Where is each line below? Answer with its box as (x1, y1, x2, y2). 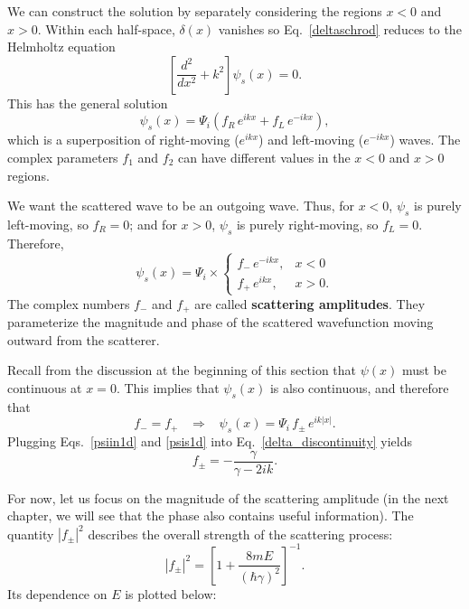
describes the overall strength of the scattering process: (88, 524, 393, 543)
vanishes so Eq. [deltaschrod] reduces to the (218, 19, 462, 38)
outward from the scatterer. (7, 330, 160, 349)
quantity (7, 524, 54, 543)
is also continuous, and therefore (269, 378, 449, 397)
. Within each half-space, (37, 19, 175, 38)
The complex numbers (7, 294, 130, 313)
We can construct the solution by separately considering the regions (7, 2, 382, 20)
